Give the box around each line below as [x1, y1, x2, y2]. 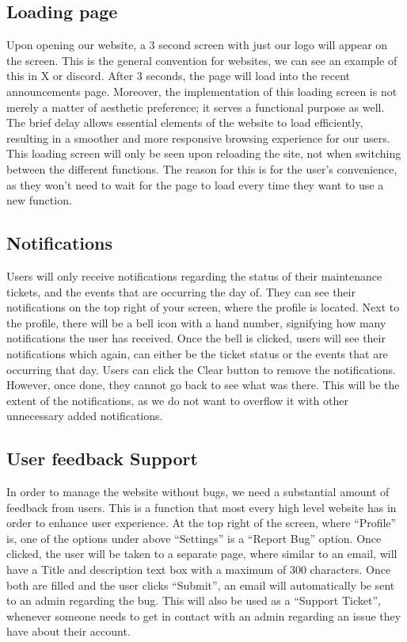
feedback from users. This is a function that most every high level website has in [6, 499, 397, 515]
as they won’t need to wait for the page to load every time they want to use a [6, 176, 384, 193]
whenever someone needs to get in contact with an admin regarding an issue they [6, 607, 401, 624]
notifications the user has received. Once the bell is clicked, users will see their [6, 330, 386, 346]
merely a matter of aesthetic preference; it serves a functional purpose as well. [6, 98, 385, 115]
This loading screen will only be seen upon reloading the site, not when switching [6, 145, 401, 162]
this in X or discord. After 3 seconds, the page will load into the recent [6, 67, 351, 84]
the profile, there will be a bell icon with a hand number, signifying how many [6, 314, 386, 331]
